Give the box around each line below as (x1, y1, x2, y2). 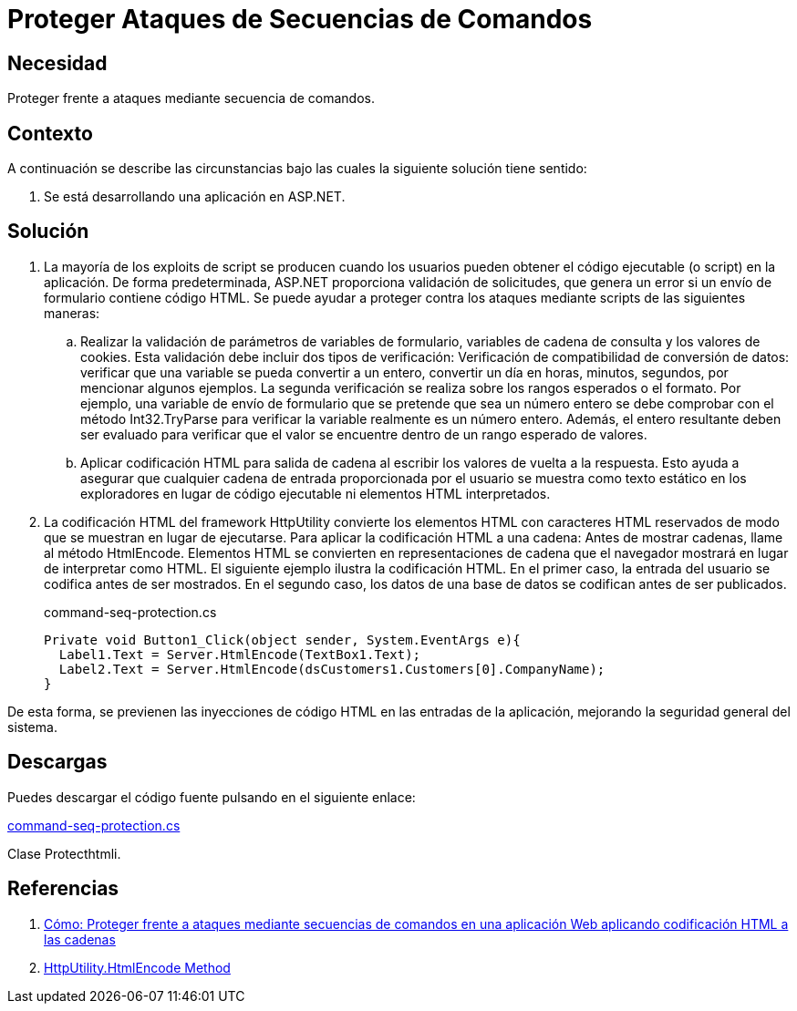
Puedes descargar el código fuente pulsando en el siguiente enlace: (7, 789, 416, 805)
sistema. (7, 718, 57, 735)
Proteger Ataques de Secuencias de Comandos (7, 4, 593, 35)
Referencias (7, 877, 119, 901)
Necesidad (7, 51, 108, 75)
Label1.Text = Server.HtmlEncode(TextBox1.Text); (58, 646, 421, 662)
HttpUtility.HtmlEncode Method (44, 959, 231, 975)
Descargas (7, 750, 108, 774)
